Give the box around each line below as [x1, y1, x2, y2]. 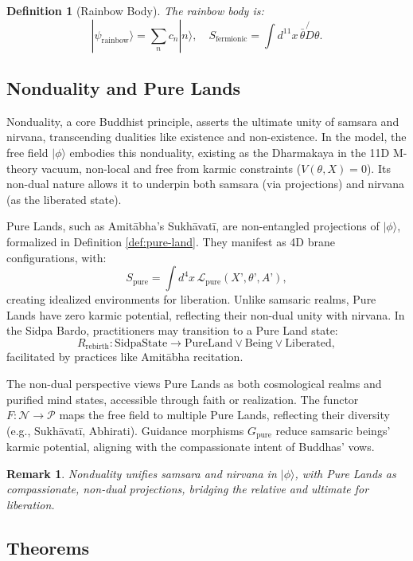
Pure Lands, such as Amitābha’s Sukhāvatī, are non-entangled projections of [6, 218, 380, 234]
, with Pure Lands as [294, 465, 396, 481]
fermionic [215, 35, 247, 44]
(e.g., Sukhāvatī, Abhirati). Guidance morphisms [6, 422, 244, 438]
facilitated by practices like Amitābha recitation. [6, 348, 244, 365]
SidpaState [115, 337, 168, 349]
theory [6, 159, 38, 176]
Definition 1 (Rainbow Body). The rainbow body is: [6, 2, 264, 18]
